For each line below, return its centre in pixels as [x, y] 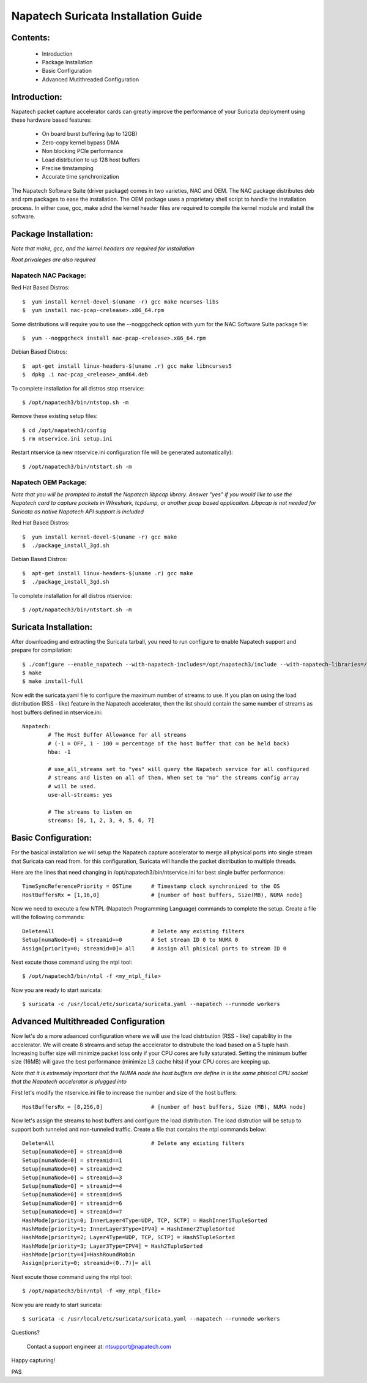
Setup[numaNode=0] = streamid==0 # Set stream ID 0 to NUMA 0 [130, 940]
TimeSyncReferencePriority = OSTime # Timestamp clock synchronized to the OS [151, 886]
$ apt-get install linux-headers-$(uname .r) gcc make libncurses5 [127, 366]
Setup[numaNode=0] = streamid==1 [72, 1160]
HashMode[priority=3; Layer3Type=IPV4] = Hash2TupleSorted [113, 1246]
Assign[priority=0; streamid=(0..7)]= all [87, 1263]
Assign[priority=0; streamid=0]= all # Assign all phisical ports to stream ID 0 [154, 948]
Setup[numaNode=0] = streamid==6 [72, 1203]
